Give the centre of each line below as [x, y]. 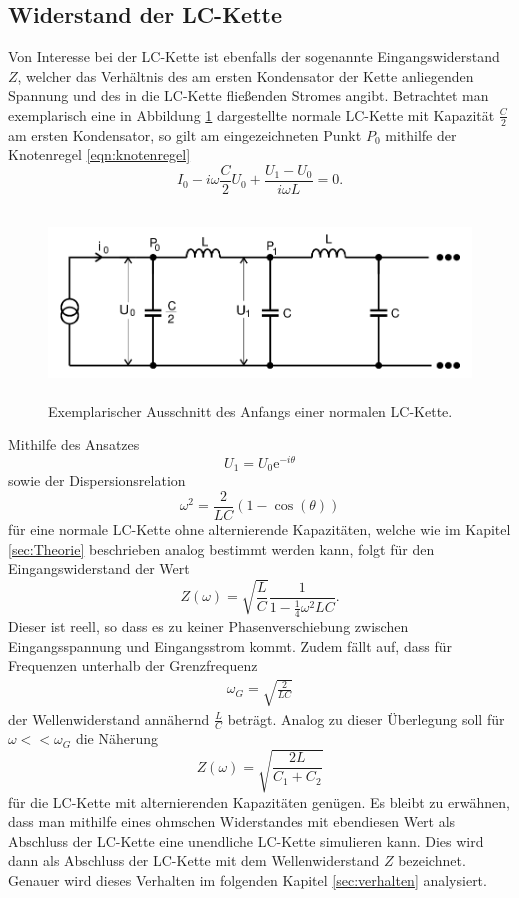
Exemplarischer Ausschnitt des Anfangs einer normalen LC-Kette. [250, 410]
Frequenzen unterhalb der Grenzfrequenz [133, 665]
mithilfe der [421, 134]
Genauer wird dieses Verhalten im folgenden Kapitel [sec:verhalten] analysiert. [247, 879]
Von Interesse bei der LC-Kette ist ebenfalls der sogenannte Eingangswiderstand [254, 56]
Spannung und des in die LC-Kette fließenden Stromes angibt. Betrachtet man [248, 95]
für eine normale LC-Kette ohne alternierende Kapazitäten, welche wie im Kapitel [259, 529]
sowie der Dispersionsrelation [97, 480]
